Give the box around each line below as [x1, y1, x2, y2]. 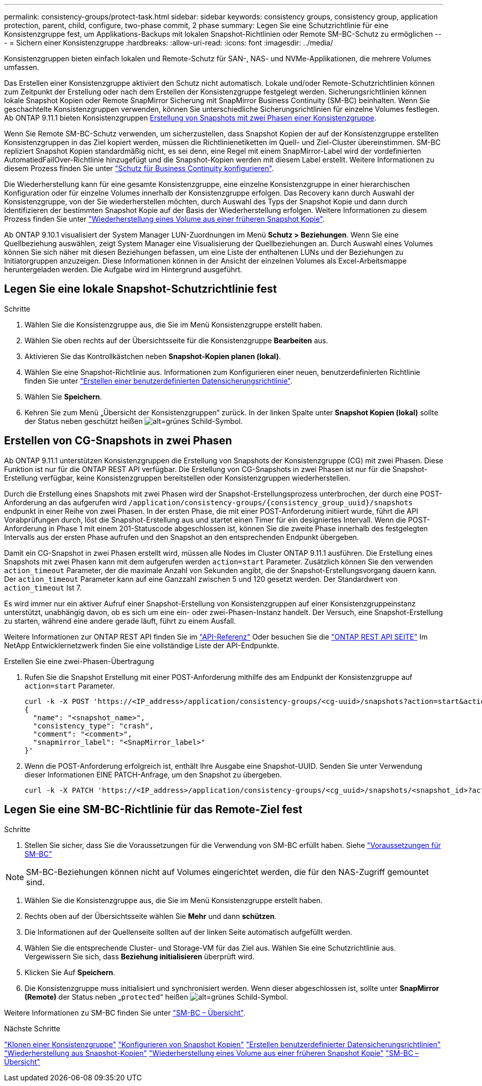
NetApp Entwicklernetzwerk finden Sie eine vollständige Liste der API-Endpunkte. [4, 641, 279, 650]
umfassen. [4, 63, 39, 72]
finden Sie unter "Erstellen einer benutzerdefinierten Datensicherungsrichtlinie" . [25, 376, 293, 385]
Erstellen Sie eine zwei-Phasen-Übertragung [4, 656, 154, 666]
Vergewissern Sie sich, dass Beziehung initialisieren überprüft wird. [25, 952, 255, 961]
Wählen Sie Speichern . [25, 392, 102, 401]
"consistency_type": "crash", [33, 721, 154, 730]
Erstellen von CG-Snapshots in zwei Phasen [4, 434, 232, 447]
